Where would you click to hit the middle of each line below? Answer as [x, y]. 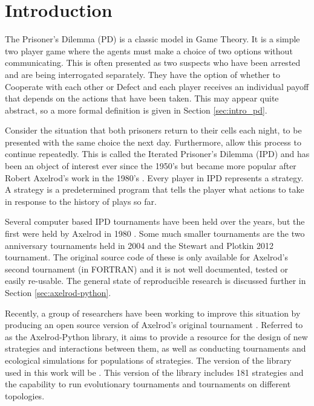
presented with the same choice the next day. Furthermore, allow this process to [153, 142]
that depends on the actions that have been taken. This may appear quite [142, 98]
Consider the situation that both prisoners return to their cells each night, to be [153, 130]
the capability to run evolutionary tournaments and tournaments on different [148, 384]
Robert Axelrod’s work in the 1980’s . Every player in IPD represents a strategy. [154, 177]
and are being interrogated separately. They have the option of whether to [142, 74]
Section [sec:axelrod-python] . [58, 292]
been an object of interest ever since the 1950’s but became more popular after [151, 166]
